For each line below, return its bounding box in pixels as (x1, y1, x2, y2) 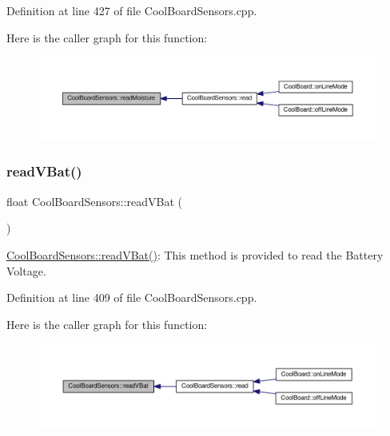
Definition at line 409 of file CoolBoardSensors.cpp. (6, 289, 257, 306)
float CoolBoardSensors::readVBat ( (6, 192, 183, 209)
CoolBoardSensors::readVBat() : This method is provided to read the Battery (6, 246, 384, 263)
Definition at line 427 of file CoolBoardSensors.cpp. (6, 2, 257, 18)
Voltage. (6, 262, 46, 279)
